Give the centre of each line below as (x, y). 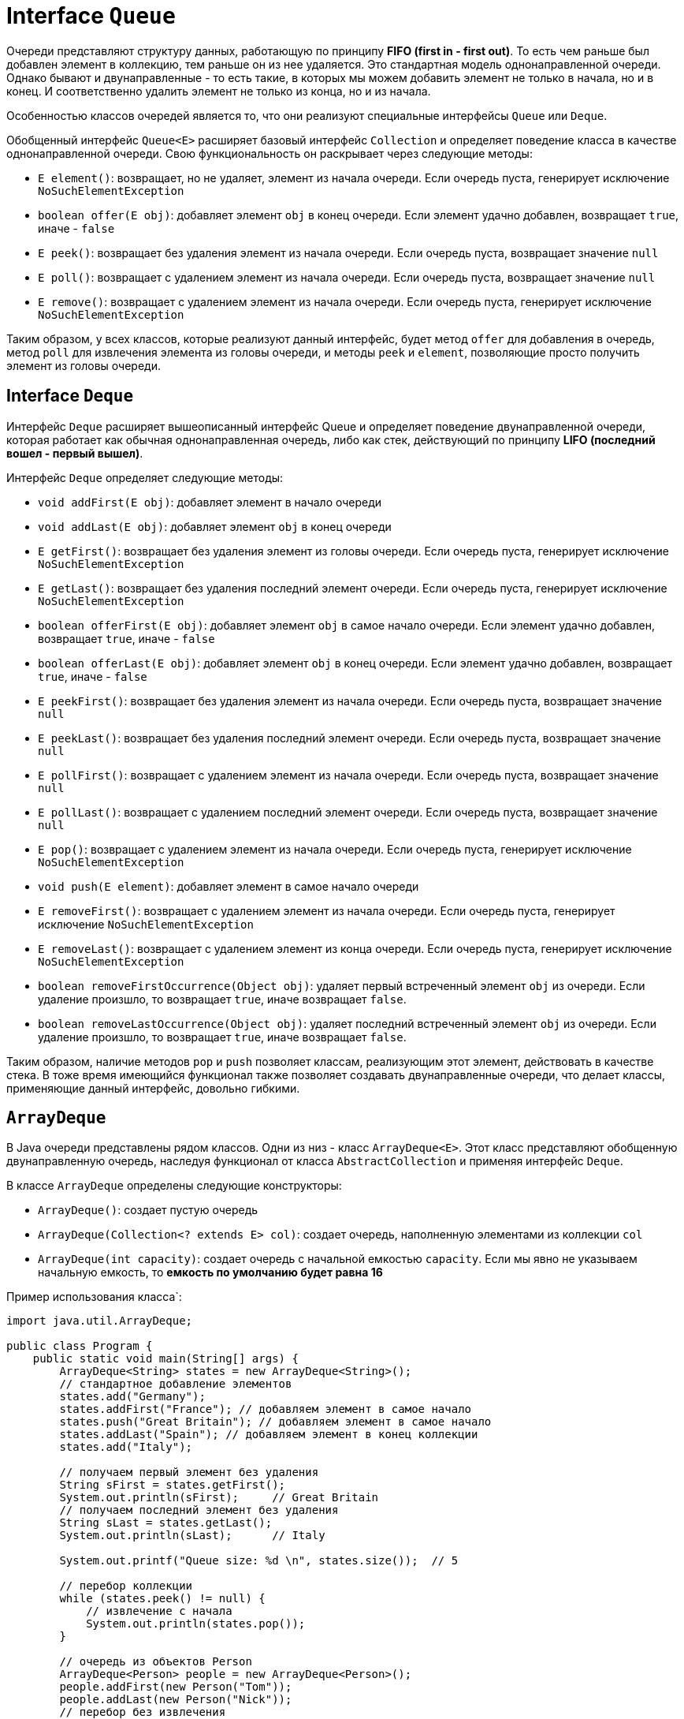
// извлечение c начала (159, 1611)
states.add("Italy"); (126, 1447)
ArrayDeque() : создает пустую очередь (148, 1210)
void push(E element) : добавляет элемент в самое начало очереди (229, 886)
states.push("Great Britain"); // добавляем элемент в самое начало (275, 1422)
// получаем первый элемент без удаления (189, 1472)
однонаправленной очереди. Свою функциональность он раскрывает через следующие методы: (270, 153)
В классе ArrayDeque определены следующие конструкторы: (174, 1186)
